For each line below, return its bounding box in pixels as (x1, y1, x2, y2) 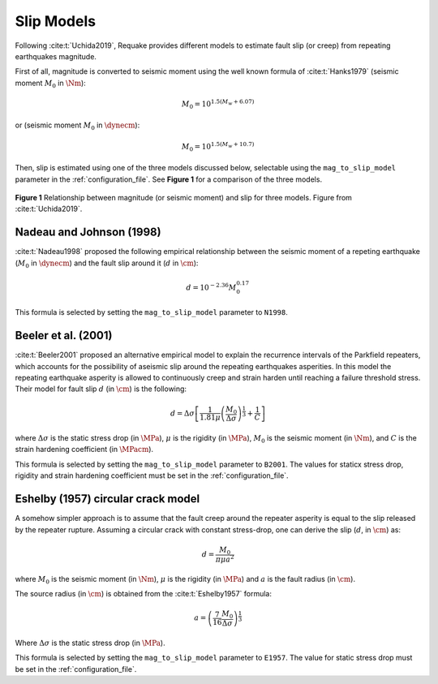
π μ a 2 (215, 553, 234, 564)
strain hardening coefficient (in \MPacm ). (15, 445, 154, 454)
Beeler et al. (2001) (15, 329, 113, 342)
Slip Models (15, 12, 97, 30)
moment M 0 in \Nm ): (15, 78, 87, 89)
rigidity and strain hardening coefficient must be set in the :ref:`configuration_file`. (15, 471, 289, 480)
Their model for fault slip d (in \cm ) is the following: (15, 384, 187, 394)
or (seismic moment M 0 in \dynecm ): (15, 120, 140, 132)
